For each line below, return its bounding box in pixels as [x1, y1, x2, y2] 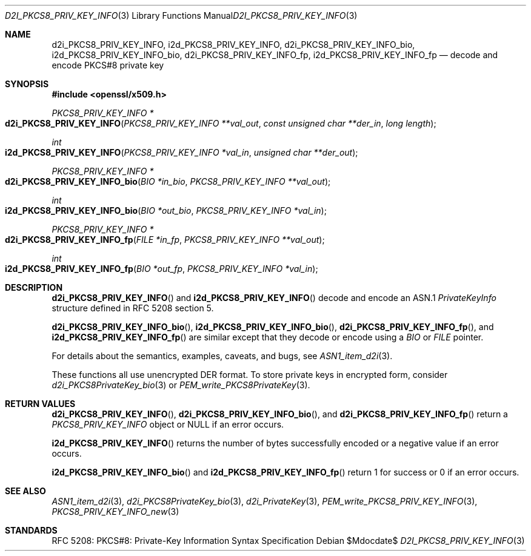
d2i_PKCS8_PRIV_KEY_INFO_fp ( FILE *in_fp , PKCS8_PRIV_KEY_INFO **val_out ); [5, 234, 325, 245]
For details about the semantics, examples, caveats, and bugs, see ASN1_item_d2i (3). [52, 351, 393, 361]
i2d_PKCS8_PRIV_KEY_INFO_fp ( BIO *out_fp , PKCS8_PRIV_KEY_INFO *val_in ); [5, 263, 318, 274]
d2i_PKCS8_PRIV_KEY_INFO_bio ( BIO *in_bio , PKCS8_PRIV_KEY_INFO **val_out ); [5, 176, 331, 187]
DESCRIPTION [5, 282, 63, 293]
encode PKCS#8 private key [52, 60, 164, 70]
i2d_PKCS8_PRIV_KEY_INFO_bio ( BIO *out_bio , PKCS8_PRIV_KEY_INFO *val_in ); [5, 205, 327, 216]
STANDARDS [5, 525, 58, 535]
